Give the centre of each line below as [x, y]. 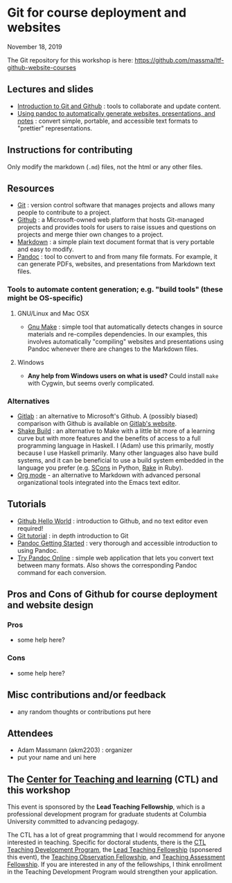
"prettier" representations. [54, 128]
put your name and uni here [57, 757]
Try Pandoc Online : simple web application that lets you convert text [115, 558]
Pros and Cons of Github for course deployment [113, 594]
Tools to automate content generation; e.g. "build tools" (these [115, 289]
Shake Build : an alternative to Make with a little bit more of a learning [116, 431]
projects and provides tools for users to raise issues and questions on [116, 228]
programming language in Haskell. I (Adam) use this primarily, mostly [116, 445]
